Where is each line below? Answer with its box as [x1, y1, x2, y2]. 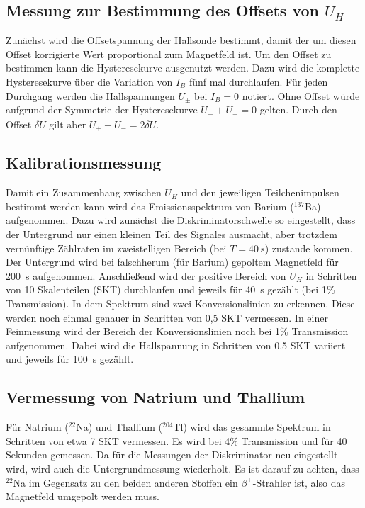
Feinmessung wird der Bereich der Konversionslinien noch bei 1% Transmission [6, 324, 349, 339]
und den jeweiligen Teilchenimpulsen [181, 185, 339, 200]
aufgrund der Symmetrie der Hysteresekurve [6, 102, 198, 117]
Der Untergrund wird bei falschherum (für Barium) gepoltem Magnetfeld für [6, 254, 339, 269]
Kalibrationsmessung [6, 152, 162, 174]
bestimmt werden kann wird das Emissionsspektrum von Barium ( [6, 198, 294, 213]
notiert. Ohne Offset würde [242, 88, 360, 103]
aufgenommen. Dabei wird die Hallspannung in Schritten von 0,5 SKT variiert [6, 337, 346, 352]
